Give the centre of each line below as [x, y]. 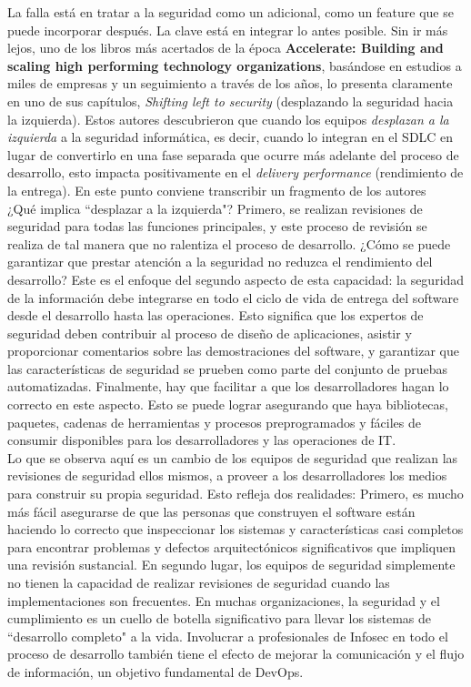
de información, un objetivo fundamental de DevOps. [155, 671]
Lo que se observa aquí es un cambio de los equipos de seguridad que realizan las [233, 457]
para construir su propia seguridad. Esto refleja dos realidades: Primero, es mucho [235, 494]
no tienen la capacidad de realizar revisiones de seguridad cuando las [199, 582]
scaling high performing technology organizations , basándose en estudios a [235, 65]
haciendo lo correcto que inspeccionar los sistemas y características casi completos [235, 529]
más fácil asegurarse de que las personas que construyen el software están [211, 511]
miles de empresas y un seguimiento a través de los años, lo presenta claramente [230, 83]
